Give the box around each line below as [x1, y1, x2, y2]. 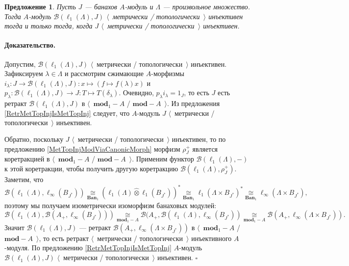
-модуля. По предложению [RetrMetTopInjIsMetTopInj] [4, 242, 172, 253]
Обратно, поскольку [4, 133, 64, 144]
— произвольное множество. [163, 1, 250, 11]
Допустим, [4, 58, 36, 69]
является [192, 143, 218, 154]
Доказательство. [4, 40, 56, 50]
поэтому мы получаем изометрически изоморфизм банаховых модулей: [4, 200, 217, 210]
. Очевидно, [119, 87, 154, 98]
